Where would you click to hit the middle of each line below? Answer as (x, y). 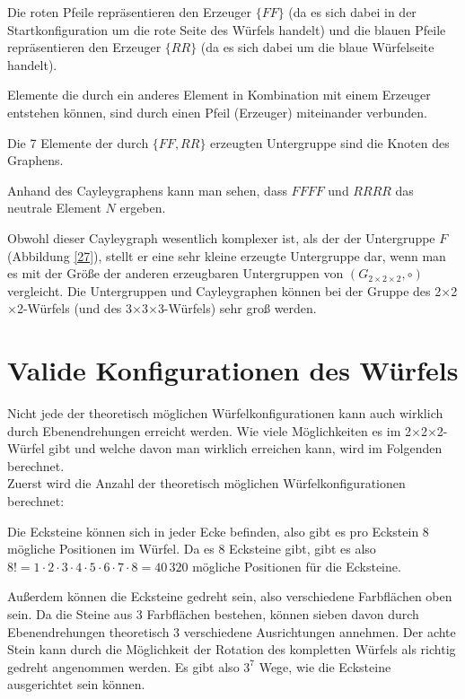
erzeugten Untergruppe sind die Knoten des (330, 142)
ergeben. (143, 208)
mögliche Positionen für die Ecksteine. (297, 566)
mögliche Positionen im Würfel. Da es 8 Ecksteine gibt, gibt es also (192, 549)
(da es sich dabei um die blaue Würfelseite (317, 47)
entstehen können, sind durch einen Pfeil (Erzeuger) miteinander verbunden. (217, 112)
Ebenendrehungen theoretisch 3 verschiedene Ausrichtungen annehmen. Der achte (232, 631)
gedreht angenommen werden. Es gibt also (123, 666)
